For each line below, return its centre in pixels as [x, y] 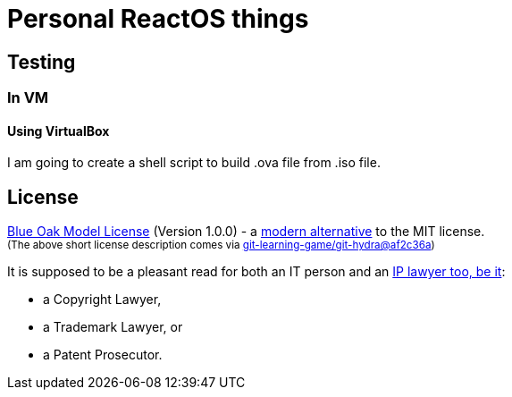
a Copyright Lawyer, [102, 300]
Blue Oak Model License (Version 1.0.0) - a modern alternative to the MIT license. [246, 232]
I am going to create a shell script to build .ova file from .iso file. [194, 163]
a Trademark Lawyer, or [113, 327]
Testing [42, 62]
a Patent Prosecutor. [103, 355]
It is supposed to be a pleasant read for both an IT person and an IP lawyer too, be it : [256, 272]
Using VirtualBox [59, 131]
